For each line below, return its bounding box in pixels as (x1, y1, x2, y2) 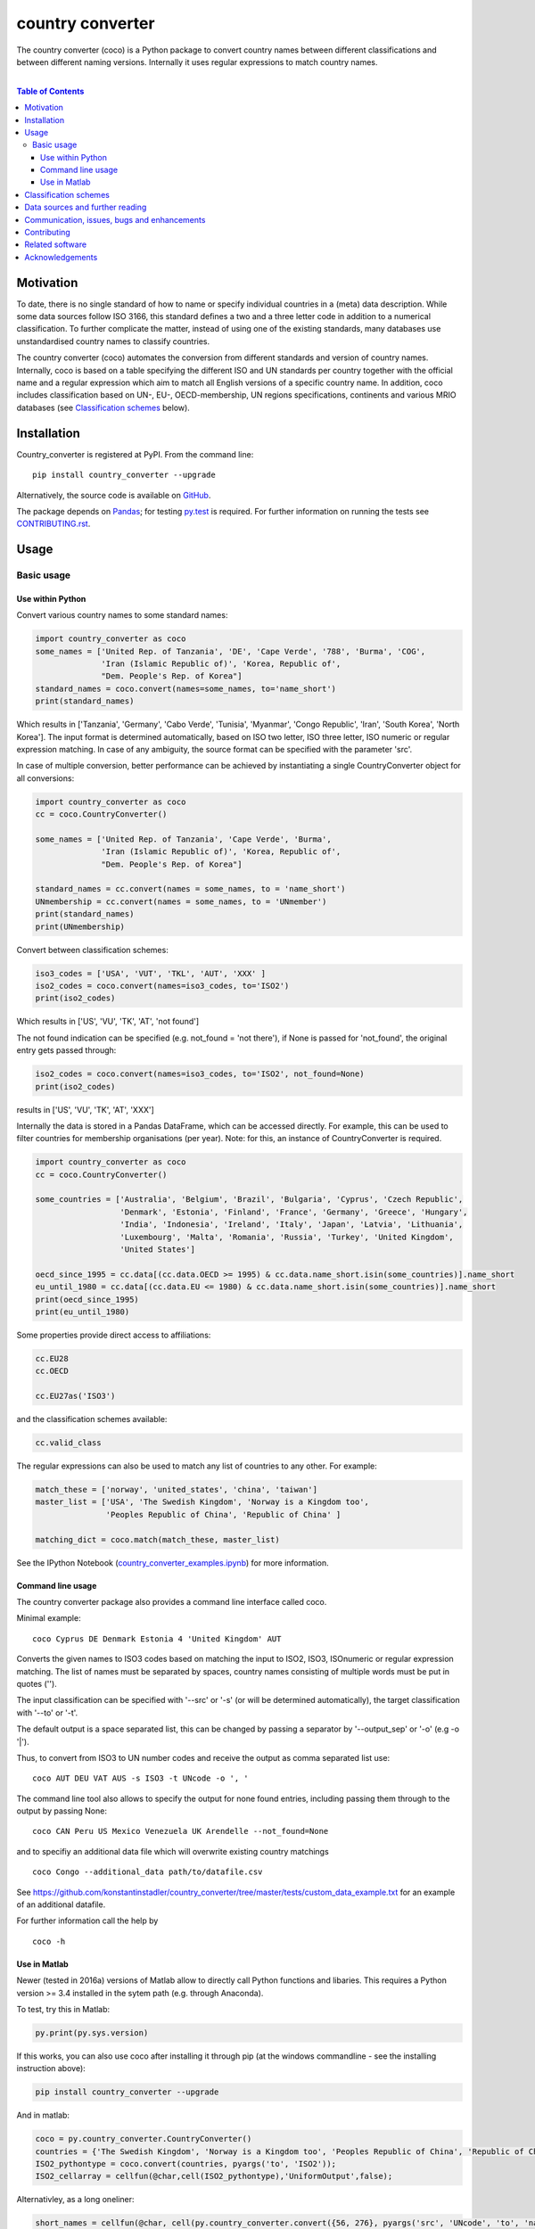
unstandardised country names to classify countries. (16, 335, 210, 347)
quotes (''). (16, 1678, 57, 1689)
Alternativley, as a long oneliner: (16, 2194, 135, 2205)
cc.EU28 (35, 1353, 69, 1363)
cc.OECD (35, 1366, 69, 1377)
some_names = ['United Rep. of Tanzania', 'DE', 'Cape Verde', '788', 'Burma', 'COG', (35, 646, 426, 656)
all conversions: (16, 772, 75, 784)
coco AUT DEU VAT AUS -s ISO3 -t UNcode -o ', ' (32, 1773, 249, 1783)
